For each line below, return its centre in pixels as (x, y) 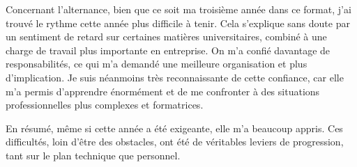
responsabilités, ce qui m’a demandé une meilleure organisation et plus (157, 64)
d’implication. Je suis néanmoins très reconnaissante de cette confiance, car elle (175, 77)
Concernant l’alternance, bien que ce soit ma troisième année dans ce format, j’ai (178, 9)
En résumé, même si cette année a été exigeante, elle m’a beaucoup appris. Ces (174, 128)
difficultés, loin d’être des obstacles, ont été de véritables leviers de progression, (175, 142)
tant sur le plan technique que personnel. (93, 155)
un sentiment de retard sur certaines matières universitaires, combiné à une (166, 37)
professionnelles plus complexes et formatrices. (105, 105)
